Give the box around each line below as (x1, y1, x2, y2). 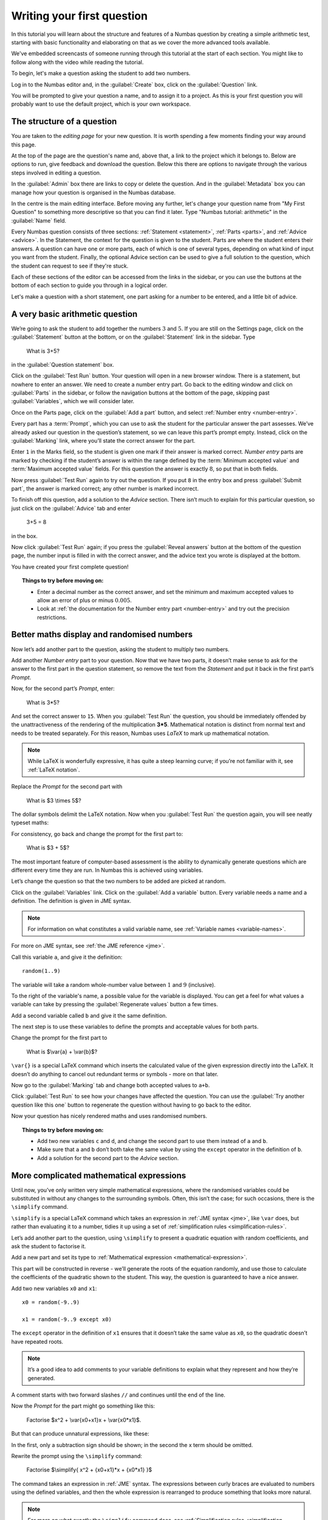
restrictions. (37, 613, 67, 621)
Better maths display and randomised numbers (11, 629, 193, 640)
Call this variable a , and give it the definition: (11, 953, 123, 961)
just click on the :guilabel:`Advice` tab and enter (11, 505, 131, 512)
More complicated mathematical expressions (11, 1170, 186, 1181)
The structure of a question (11, 116, 117, 127)
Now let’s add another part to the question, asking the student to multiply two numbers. (11, 645, 230, 653)
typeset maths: (11, 819, 49, 826)
